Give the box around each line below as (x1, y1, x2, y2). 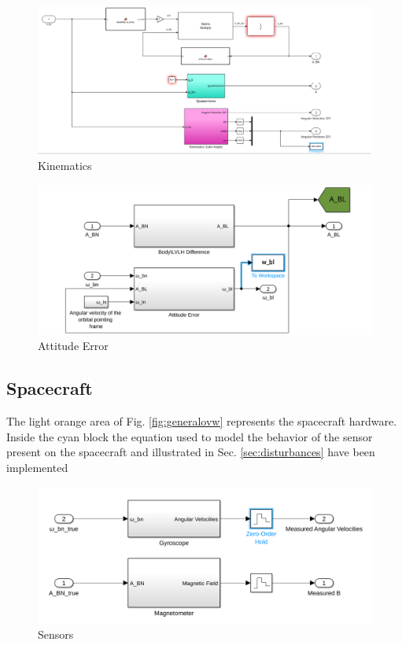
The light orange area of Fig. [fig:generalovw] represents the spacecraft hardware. (6, 413, 397, 429)
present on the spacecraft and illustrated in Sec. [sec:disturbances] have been (6, 444, 375, 460)
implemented (6, 459, 68, 476)
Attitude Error (38, 337, 109, 354)
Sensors (38, 626, 74, 643)
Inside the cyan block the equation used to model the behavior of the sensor (6, 428, 373, 444)
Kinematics (38, 157, 92, 173)
